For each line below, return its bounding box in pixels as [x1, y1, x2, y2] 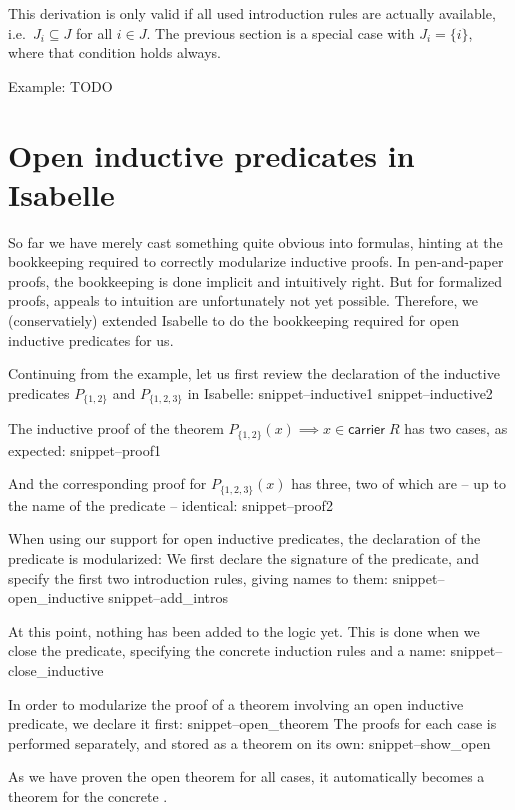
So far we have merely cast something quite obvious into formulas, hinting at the [8, 231, 503, 252]
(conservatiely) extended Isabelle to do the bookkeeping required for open [8, 310, 460, 331]
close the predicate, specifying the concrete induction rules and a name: [8, 640, 446, 661]
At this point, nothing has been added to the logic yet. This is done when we [8, 620, 480, 641]
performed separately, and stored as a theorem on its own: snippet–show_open [8, 732, 491, 753]
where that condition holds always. [8, 42, 221, 63]
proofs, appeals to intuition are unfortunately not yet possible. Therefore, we [8, 290, 478, 311]
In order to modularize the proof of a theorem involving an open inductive [8, 693, 464, 714]
